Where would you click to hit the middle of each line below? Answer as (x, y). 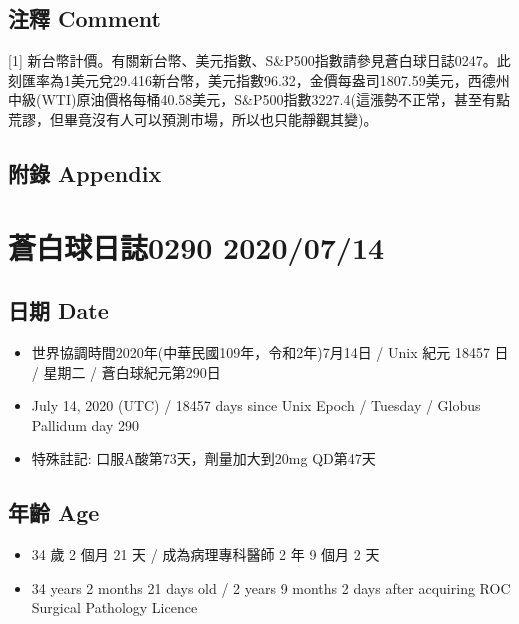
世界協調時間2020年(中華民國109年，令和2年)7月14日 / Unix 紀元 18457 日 (270, 351)
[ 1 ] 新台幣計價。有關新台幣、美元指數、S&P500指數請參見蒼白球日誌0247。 (252, 60)
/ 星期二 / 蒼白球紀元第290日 (126, 371)
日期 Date (58, 310)
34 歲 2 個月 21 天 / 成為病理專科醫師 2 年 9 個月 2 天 (205, 554)
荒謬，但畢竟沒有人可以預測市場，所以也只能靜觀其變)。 (193, 118)
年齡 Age (54, 512)
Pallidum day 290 (85, 424)
